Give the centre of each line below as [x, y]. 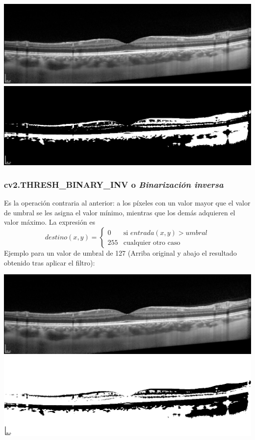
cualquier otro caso [152, 243]
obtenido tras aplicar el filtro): [50, 262]
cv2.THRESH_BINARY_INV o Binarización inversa [114, 184]
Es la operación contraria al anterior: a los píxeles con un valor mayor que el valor [127, 203]
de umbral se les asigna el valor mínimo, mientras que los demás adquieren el [120, 212]
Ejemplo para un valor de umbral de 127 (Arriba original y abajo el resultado [120, 253]
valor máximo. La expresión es [50, 222]
